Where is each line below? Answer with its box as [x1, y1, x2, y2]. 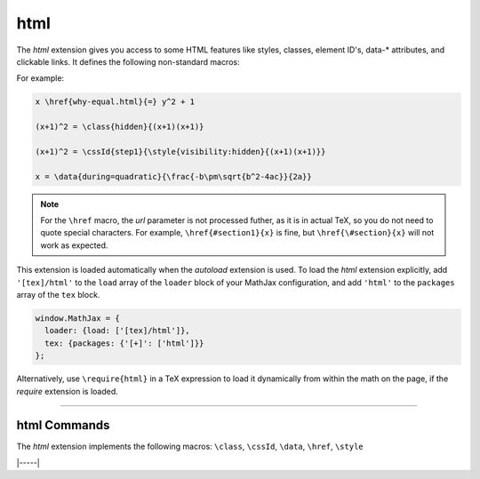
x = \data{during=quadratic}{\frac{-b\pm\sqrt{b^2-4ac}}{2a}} [35, 172, 312, 181]
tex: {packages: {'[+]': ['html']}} [44, 338, 204, 348]
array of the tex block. [16, 289, 100, 299]
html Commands [16, 418, 110, 433]
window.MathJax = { [35, 313, 120, 323]
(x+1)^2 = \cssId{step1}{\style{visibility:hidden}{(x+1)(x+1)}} [35, 147, 326, 156]
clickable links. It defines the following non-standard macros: [16, 56, 240, 67]
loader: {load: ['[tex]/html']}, [44, 325, 190, 336]
